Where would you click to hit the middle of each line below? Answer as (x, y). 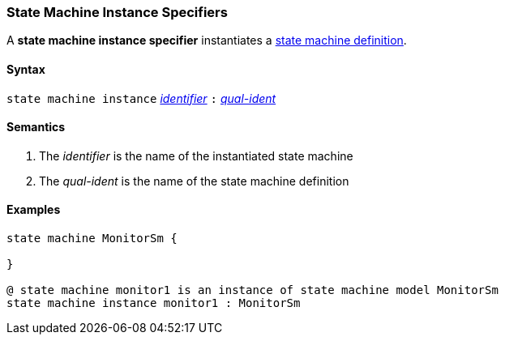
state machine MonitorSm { (92, 239)
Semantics (36, 127)
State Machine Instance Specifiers (117, 12)
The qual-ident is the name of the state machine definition (194, 181)
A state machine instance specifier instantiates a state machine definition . (207, 40)
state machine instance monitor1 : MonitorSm (154, 303)
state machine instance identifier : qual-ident (141, 98)
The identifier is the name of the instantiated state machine (196, 156)
